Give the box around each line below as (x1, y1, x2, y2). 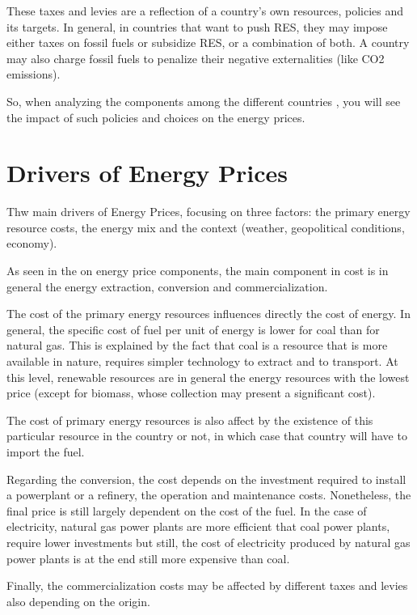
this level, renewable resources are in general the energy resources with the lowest (6, 368, 410, 385)
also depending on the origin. (6, 592, 150, 609)
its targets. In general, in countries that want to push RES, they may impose (6, 18, 388, 35)
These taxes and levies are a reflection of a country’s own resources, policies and (6, 2, 404, 19)
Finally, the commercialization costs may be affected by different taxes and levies (6, 577, 408, 594)
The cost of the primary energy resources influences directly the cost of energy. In (6, 305, 411, 322)
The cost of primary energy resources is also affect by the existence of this (6, 411, 373, 428)
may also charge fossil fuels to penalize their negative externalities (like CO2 (6, 49, 385, 66)
